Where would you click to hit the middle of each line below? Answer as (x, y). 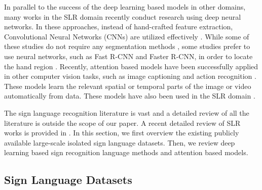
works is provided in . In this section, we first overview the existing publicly (122, 133)
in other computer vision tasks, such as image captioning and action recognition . (130, 76)
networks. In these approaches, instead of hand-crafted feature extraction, (119, 27)
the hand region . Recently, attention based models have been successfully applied (131, 66)
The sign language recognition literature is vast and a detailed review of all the (127, 112)
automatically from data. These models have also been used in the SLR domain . (130, 96)
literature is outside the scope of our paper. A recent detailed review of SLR (122, 123)
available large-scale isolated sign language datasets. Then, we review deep (120, 142)
